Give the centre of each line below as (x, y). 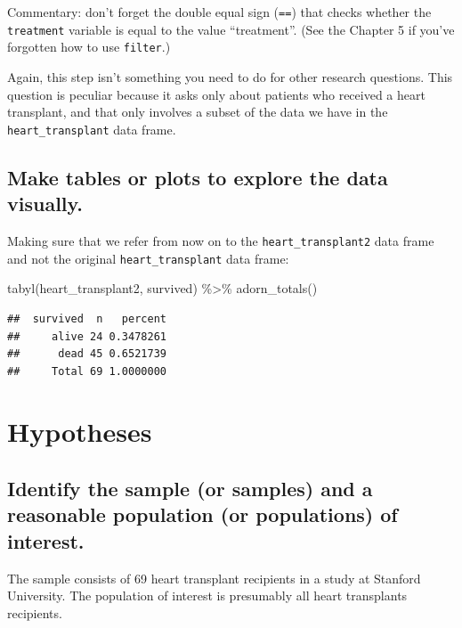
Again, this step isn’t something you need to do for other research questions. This (230, 76)
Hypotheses (80, 432)
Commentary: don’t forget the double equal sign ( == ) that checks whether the (219, 12)
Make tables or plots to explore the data (198, 177)
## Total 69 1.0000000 (87, 371)
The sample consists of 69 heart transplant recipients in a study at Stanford (214, 578)
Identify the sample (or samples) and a (190, 489)
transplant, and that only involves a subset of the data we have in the (198, 112)
